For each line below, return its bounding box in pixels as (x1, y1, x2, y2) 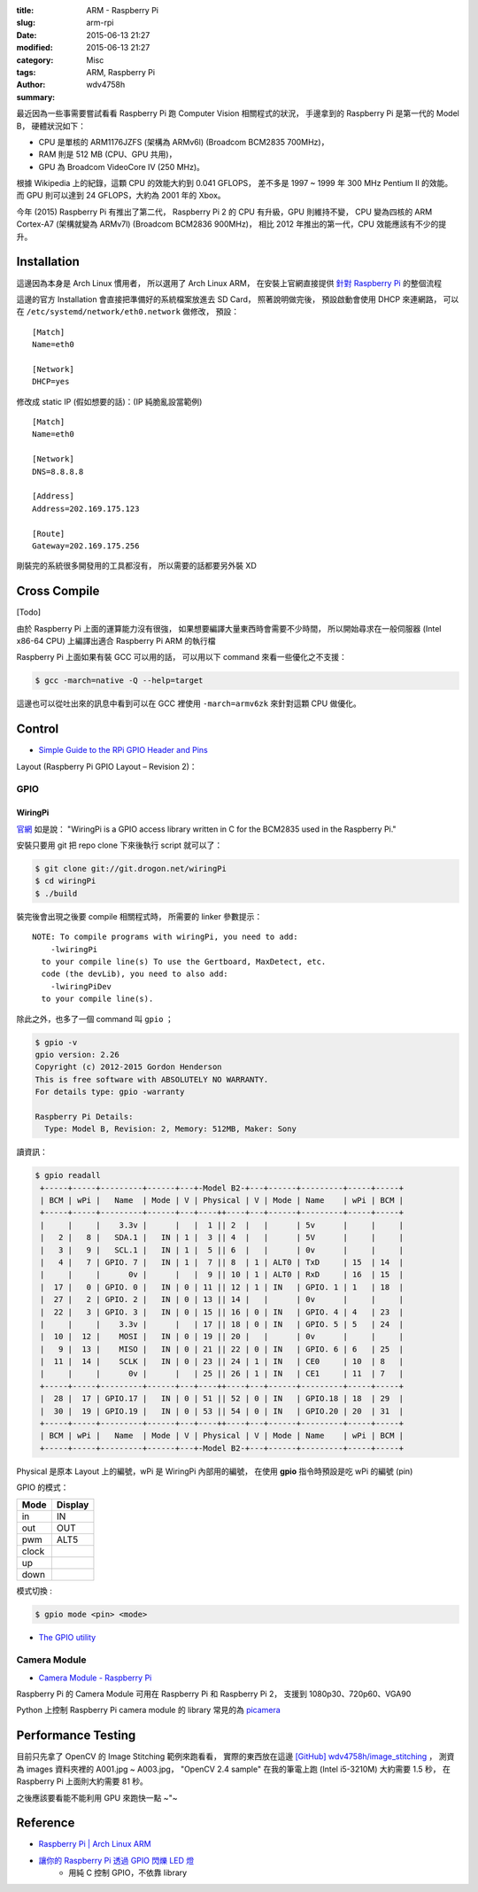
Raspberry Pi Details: (35, 1112, 134, 1121)
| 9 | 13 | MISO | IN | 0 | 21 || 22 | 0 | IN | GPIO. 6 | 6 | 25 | (40, 1344, 405, 1354)
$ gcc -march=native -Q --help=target (35, 676, 204, 686)
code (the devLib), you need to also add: (41, 969, 229, 979)
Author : (16, 80, 46, 90)
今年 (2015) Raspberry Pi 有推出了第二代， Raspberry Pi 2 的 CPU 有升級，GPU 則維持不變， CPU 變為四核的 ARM (16, 206, 433, 217)
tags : (16, 66, 36, 77)
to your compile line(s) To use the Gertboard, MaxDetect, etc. (41, 957, 327, 966)
